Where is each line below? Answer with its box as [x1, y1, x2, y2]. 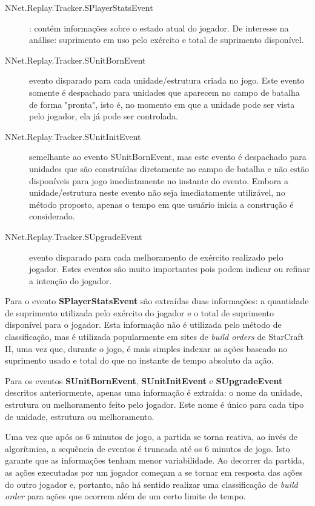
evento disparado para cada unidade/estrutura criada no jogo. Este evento [29, 74, 305, 87]
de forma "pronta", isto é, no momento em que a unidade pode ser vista [29, 98, 295, 110]
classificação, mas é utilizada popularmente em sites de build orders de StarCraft [5, 330, 304, 343]
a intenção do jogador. [29, 274, 112, 287]
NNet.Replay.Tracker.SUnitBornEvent [5, 53, 146, 66]
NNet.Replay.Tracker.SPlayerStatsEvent [5, 1, 153, 13]
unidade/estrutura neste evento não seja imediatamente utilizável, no [29, 186, 285, 199]
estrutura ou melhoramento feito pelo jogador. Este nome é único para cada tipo [5, 398, 304, 411]
